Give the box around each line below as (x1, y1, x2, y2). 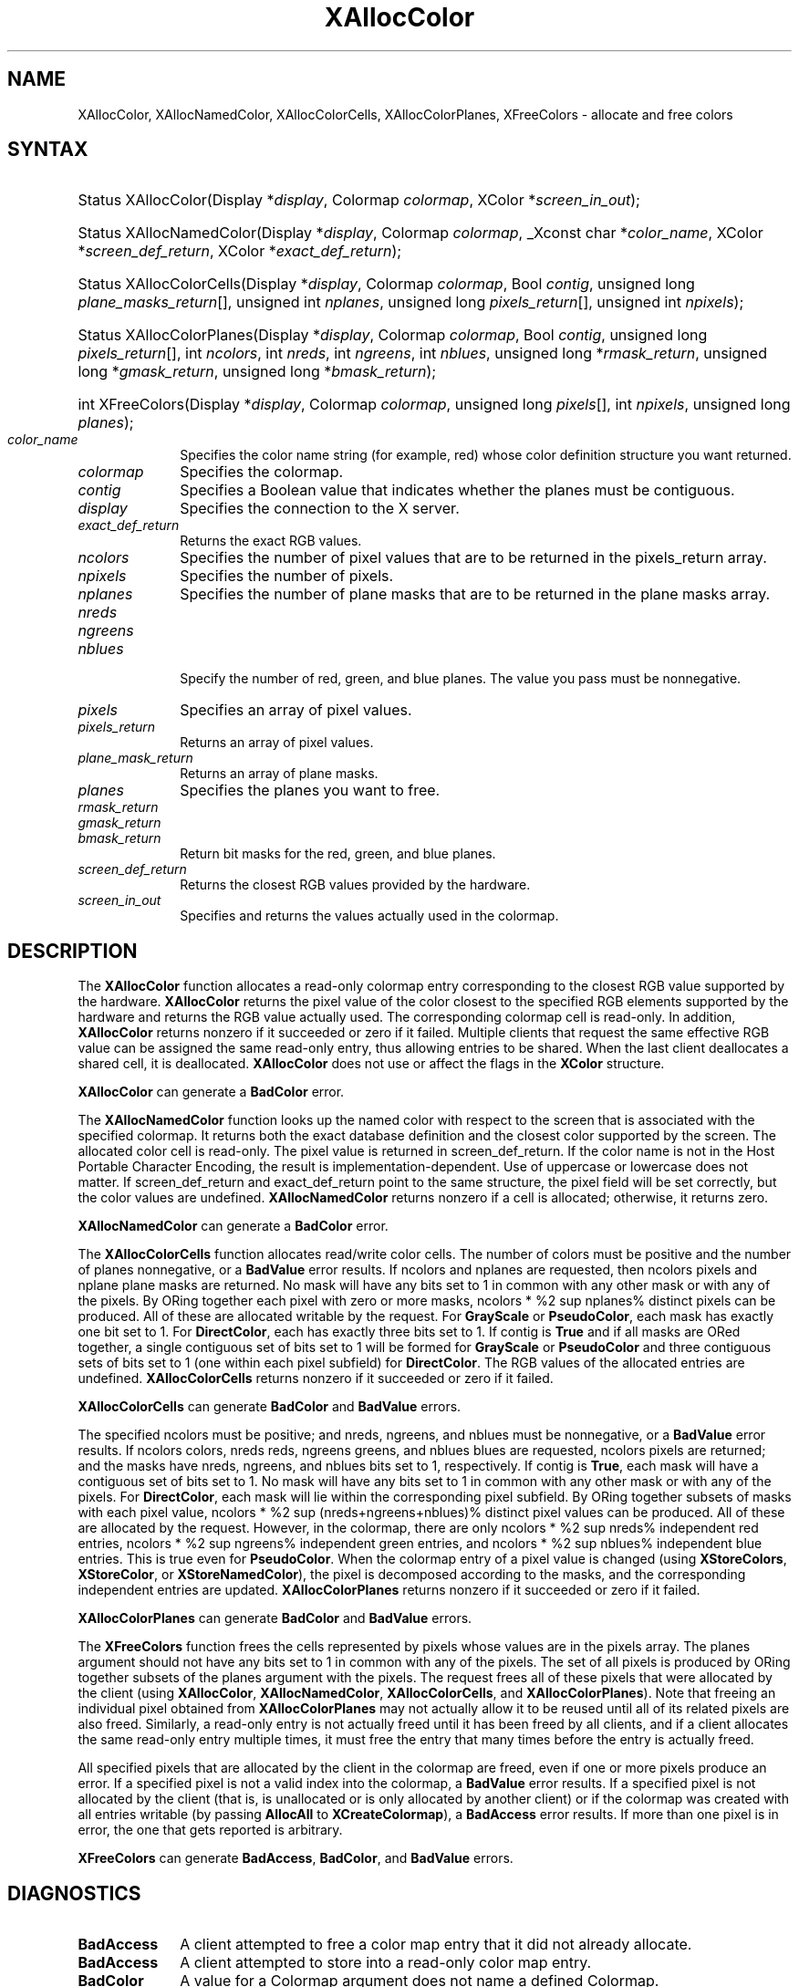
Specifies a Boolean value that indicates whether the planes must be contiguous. (180, 481, 735, 500)
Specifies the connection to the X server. (180, 499, 460, 518)
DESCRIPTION (7, 939, 138, 962)
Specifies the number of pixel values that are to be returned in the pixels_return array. (180, 548, 767, 567)
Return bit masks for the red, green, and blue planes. (180, 846, 496, 862)
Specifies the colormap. (180, 463, 344, 482)
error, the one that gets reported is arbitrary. (78, 1822, 343, 1838)
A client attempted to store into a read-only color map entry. (180, 1953, 592, 1972)
